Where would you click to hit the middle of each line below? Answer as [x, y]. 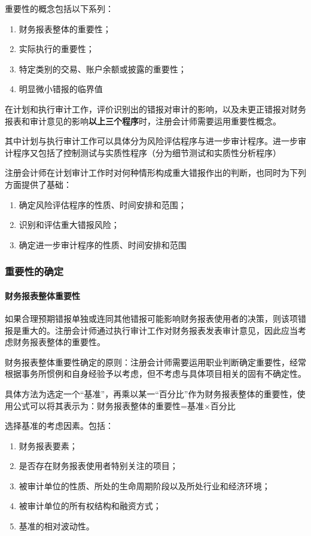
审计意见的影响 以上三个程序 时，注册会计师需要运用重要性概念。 [155, 121]
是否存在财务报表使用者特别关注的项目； [98, 466]
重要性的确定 [34, 271]
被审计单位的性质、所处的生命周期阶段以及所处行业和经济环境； [144, 485]
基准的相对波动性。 [57, 526]
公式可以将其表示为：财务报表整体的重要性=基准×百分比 [124, 405]
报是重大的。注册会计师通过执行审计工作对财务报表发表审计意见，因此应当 [151, 330]
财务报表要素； [48, 445]
